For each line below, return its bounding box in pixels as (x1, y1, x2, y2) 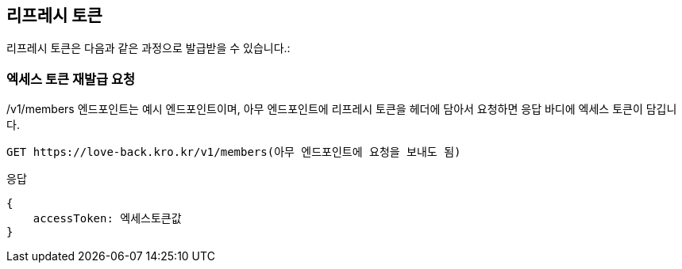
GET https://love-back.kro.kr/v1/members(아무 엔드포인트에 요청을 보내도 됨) (6, 146, 461, 159)
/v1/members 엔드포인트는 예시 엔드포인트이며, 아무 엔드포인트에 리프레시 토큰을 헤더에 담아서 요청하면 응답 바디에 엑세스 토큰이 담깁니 (6, 102, 677, 116)
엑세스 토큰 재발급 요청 (6, 70, 136, 87)
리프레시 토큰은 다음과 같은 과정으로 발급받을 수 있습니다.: (6, 41, 291, 55)
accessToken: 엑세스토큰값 (33, 212, 182, 225)
